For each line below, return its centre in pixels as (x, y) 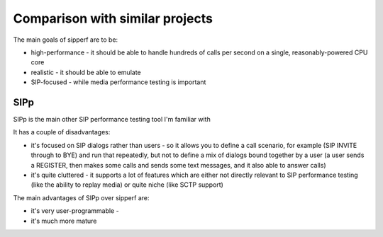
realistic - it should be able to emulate (86, 72)
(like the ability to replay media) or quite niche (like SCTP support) (127, 185)
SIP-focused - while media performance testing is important (118, 82)
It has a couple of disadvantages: (62, 132)
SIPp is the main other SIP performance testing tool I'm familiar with (112, 120)
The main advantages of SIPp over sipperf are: (81, 197)
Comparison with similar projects (113, 18)
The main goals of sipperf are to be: (66, 40)
